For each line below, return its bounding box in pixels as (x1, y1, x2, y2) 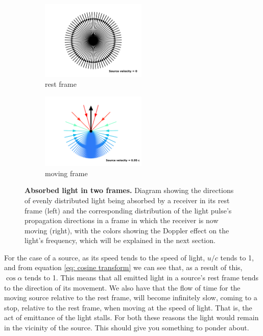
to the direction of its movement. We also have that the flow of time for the (4, 282, 241, 293)
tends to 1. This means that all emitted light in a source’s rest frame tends (25, 272, 259, 283)
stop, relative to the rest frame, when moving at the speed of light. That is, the (4, 302, 252, 313)
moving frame (45, 167, 88, 178)
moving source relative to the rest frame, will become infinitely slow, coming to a (4, 292, 257, 303)
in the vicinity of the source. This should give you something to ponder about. (4, 322, 249, 333)
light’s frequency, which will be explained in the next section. (25, 235, 216, 246)
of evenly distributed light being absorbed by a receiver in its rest (25, 195, 230, 205)
